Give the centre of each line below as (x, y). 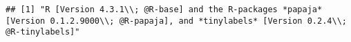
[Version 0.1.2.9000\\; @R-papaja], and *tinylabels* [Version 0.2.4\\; (176, 21)
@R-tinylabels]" (43, 32)
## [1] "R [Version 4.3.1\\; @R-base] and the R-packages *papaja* (164, 9)
